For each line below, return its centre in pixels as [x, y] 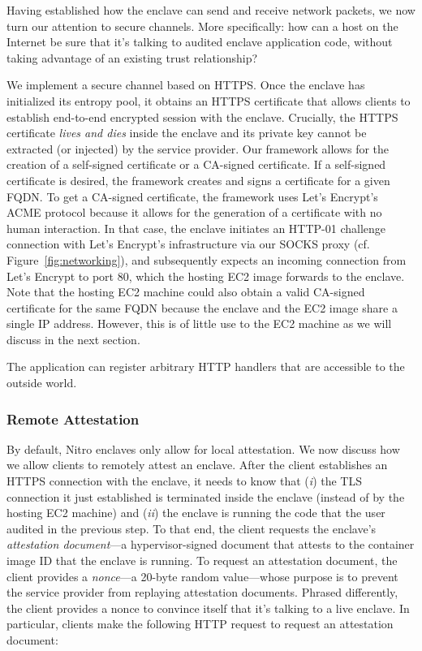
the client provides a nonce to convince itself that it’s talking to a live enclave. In [208, 608]
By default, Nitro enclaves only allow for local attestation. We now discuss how [203, 448]
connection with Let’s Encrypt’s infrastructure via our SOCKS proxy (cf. [188, 244]
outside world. [42, 383]
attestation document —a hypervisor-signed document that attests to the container [211, 544]
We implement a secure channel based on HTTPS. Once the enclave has [186, 85]
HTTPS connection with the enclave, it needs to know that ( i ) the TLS [184, 481]
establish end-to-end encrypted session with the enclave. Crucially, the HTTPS [202, 116]
